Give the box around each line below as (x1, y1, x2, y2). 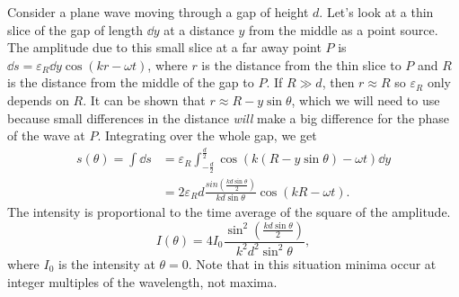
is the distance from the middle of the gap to (7, 73, 254, 92)
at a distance (163, 20, 234, 39)
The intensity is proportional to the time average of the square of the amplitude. (7, 202, 451, 220)
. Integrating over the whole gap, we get (97, 126, 317, 145)
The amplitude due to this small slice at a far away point (7, 38, 322, 57)
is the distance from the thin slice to (201, 55, 402, 74)
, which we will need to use (291, 90, 440, 109)
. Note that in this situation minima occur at (188, 254, 437, 273)
